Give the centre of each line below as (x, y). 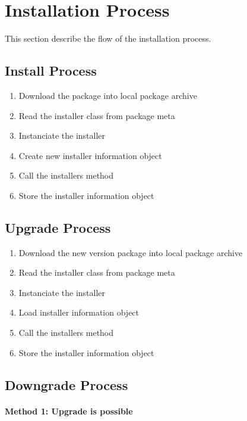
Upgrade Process (58, 227)
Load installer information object (79, 312)
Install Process (51, 71)
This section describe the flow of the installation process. (108, 38)
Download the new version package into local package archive (131, 252)
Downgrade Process (66, 384)
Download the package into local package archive (108, 95)
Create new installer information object (90, 155)
